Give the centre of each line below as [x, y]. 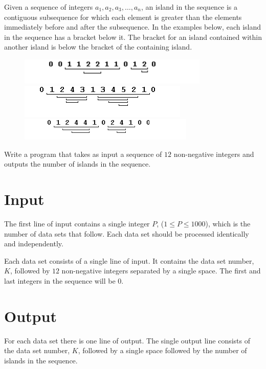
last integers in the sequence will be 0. [64, 281]
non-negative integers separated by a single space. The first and [161, 271]
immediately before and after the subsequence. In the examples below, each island [133, 27]
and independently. [34, 244]
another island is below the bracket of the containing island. [98, 47]
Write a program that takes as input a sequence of [83, 154]
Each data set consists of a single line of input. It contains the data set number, [129, 260]
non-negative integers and [214, 154]
